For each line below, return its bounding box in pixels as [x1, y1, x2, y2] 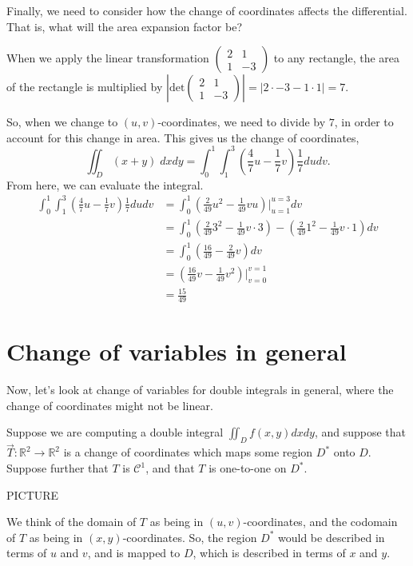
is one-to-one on [208, 460, 287, 476]
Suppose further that [6, 460, 109, 476]
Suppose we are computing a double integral [6, 424, 224, 440]
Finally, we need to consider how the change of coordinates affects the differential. [6, 2, 407, 18]
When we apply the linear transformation [6, 50, 209, 66]
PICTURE [6, 486, 59, 503]
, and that [145, 460, 195, 476]
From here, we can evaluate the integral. [6, 176, 204, 193]
